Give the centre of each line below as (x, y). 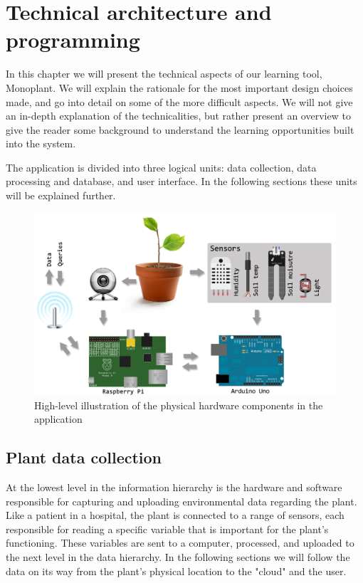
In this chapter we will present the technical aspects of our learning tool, (164, 74)
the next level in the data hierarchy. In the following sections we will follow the (178, 556)
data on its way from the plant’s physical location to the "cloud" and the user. (176, 571)
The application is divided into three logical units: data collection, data (161, 167)
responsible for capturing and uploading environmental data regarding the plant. (181, 501)
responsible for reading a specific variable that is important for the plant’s (167, 529)
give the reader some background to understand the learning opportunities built (180, 129)
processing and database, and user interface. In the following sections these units (181, 181)
